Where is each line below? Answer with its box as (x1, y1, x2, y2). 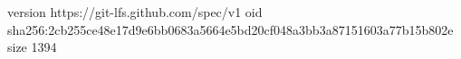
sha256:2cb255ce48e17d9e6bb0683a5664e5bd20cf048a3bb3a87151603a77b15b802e (7, 20, 454, 38)
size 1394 (7, 38, 57, 56)
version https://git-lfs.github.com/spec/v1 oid (7, 3, 263, 21)
